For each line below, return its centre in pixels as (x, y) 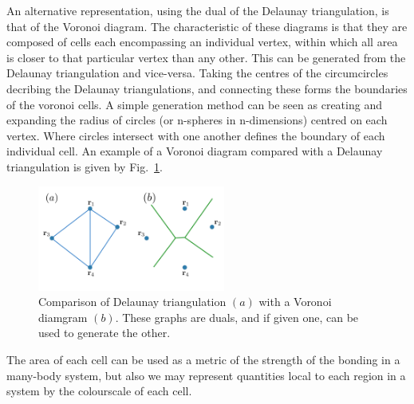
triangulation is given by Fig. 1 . (85, 166)
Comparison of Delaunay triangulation (132, 302)
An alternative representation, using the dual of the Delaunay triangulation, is (198, 10)
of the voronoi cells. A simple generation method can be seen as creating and (194, 104)
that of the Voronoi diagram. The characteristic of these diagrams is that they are (207, 26)
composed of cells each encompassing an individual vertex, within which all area (202, 42)
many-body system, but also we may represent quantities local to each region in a (206, 375)
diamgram (63, 317)
